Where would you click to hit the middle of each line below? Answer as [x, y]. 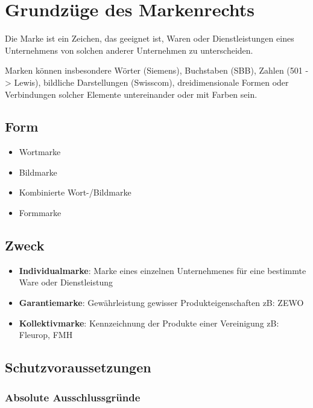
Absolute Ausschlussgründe [73, 397]
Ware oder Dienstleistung [66, 282]
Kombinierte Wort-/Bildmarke [75, 192]
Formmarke [40, 213]
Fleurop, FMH [46, 335]
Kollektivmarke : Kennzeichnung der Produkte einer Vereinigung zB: [149, 323]
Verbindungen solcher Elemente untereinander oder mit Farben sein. [131, 94]
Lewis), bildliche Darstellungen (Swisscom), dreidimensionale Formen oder [151, 82]
